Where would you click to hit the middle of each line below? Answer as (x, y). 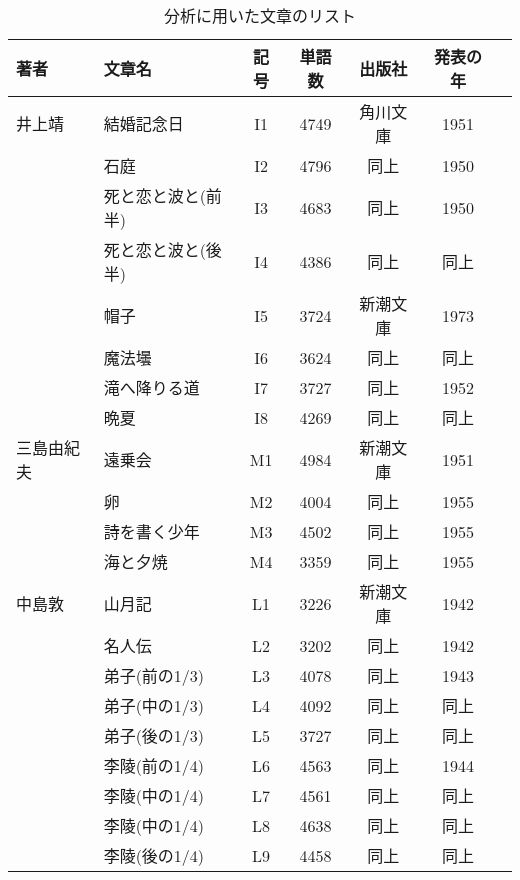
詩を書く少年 (151, 531)
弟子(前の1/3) (154, 675)
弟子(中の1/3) (154, 705)
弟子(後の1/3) (154, 735)
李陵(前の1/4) (154, 765)
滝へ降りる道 (151, 387)
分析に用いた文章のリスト (259, 15)
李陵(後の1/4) (154, 855)
